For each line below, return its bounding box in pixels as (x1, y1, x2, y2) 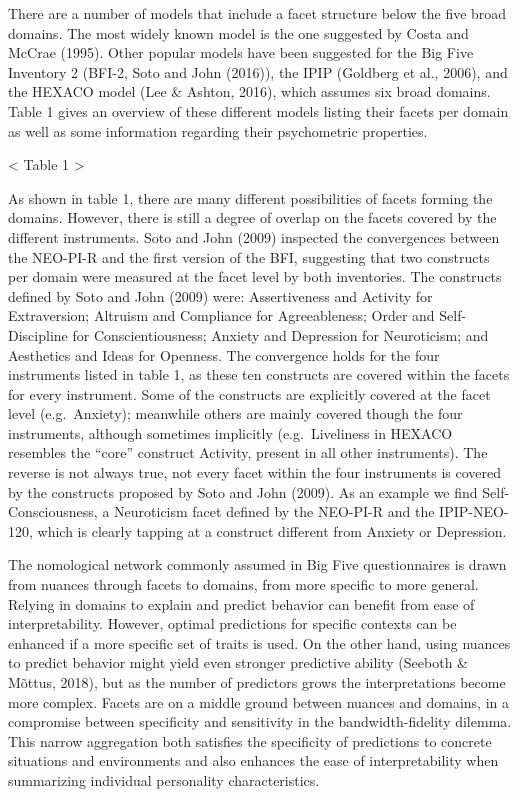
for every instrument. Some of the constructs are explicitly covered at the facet (8, 383, 491, 404)
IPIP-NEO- (439, 501, 509, 522)
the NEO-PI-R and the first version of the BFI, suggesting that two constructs (8, 246, 490, 267)
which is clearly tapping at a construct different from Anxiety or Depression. (37, 520, 507, 541)
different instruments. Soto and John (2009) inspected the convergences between (8, 226, 500, 247)
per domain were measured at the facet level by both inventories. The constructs (8, 266, 502, 287)
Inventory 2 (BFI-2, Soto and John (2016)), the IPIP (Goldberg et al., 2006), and (8, 61, 508, 82)
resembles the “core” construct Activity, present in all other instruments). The (8, 442, 488, 463)
